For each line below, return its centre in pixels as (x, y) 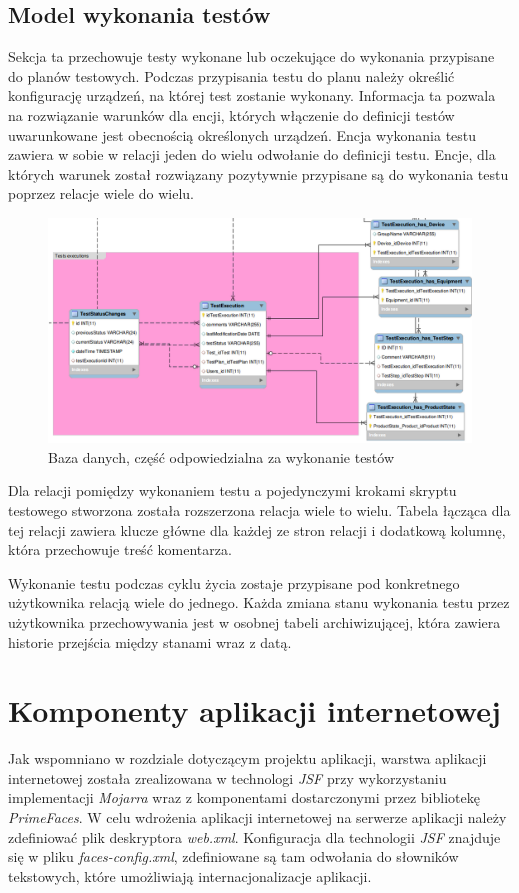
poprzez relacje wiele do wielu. (101, 193)
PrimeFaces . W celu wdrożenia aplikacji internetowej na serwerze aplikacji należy (257, 817)
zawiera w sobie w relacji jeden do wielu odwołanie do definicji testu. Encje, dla (252, 154)
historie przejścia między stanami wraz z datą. (150, 641)
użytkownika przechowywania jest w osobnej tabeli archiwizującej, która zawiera (254, 621)
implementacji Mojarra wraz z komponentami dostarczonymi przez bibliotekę (244, 797)
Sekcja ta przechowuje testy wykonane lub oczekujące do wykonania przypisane (251, 56)
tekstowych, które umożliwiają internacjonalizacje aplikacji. (190, 875)
